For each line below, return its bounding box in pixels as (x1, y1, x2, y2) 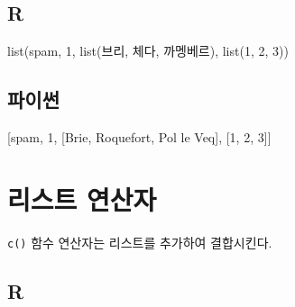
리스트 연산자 (7, 180, 157, 217)
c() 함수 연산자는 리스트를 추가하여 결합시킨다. (7, 232, 272, 251)
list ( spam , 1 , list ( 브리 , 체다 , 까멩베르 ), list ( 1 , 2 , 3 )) (7, 41, 289, 60)
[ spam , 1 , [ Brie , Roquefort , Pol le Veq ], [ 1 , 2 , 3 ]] (7, 128, 272, 146)
